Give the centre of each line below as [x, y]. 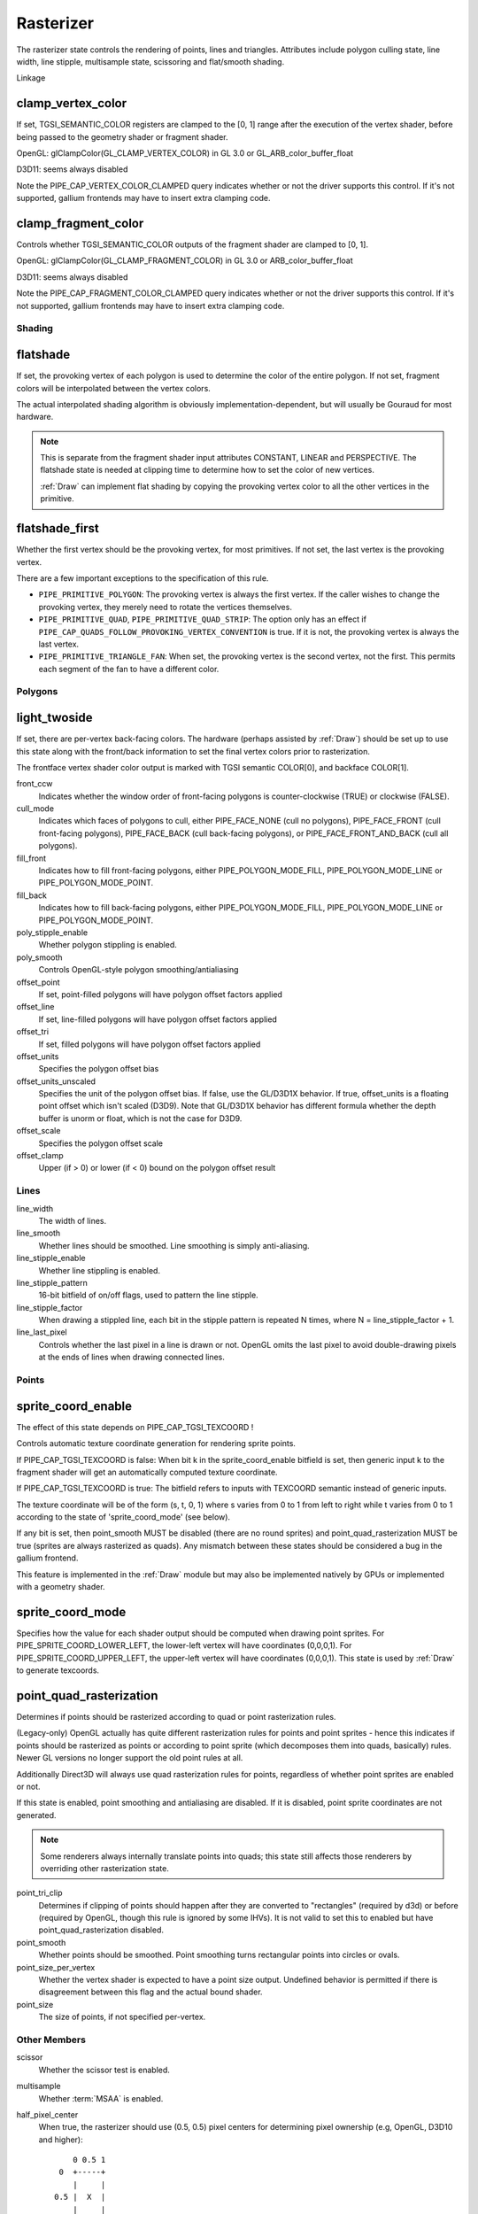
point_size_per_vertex [56, 1967]
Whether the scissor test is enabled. [104, 2070]
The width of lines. [72, 1220]
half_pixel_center [47, 2114]
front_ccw [35, 784]
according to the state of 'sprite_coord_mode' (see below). [123, 1517]
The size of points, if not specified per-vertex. [122, 2017]
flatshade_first [58, 528]
